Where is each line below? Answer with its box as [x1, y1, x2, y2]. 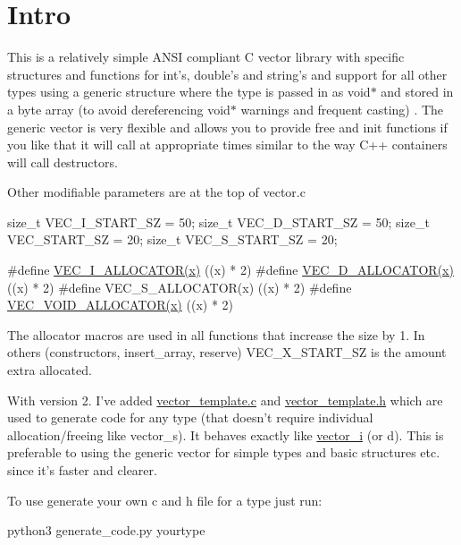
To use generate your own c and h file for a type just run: [7, 490, 323, 509]
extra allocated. [7, 361, 92, 379]
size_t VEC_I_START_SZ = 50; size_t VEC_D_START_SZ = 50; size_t [7, 212, 430, 231]
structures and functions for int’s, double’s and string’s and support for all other [7, 64, 448, 83]
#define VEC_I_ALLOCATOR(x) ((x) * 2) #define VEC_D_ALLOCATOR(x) [7, 260, 454, 279]
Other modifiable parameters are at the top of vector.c [7, 183, 306, 201]
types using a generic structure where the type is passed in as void [7, 82, 371, 101]
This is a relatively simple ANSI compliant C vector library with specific [7, 47, 405, 66]
